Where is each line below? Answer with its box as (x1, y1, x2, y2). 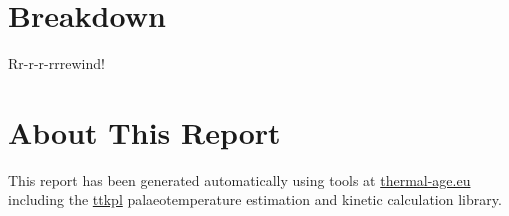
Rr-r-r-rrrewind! (8, 53, 105, 74)
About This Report (8, 111, 281, 152)
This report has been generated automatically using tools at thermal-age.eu (8, 169, 471, 190)
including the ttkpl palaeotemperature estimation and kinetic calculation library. (8, 189, 502, 210)
